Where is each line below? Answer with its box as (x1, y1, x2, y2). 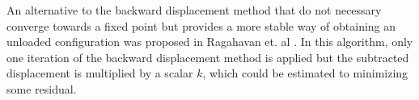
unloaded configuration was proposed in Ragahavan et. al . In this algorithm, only (6, 33, 413, 50)
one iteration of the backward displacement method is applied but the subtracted (6, 48, 409, 65)
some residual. (6, 80, 77, 97)
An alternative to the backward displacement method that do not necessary (6, 2, 382, 18)
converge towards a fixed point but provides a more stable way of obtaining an (6, 17, 396, 34)
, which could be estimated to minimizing (202, 65, 408, 81)
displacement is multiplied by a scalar (6, 65, 193, 81)
